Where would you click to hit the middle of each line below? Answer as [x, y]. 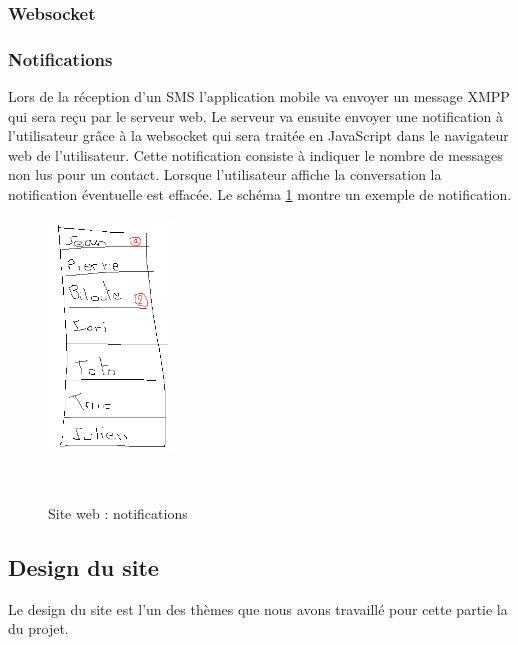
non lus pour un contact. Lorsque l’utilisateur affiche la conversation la [225, 174]
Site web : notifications [118, 512]
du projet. [38, 628]
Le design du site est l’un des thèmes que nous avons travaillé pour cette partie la [258, 608]
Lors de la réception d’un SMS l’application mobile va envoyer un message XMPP [259, 96]
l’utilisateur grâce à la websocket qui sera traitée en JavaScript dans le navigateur [258, 135]
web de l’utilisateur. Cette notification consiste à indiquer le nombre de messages [255, 154]
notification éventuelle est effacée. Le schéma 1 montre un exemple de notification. [260, 194]
